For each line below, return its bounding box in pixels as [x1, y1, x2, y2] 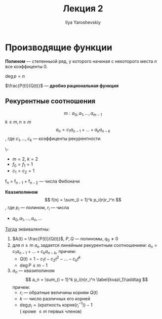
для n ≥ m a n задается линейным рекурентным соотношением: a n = [12, 242, 158, 249]
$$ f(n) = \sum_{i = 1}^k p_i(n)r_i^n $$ [44, 197, 122, 203]
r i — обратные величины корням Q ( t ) [19, 289, 98, 297]
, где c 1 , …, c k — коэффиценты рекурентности [5, 136, 101, 142]
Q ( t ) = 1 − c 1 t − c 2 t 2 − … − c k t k [19, 255, 81, 263]
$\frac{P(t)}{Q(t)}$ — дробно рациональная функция [5, 83, 119, 89]
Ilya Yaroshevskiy [65, 19, 101, 25]
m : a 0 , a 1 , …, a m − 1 [64, 110, 102, 117]
